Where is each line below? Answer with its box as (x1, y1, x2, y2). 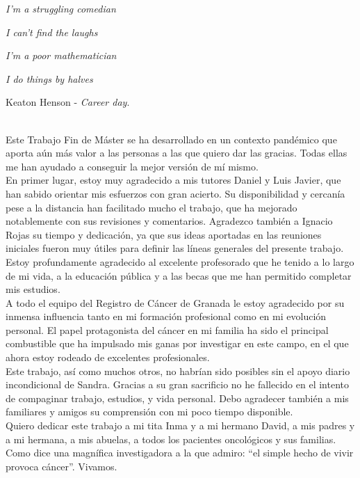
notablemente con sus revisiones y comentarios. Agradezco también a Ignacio (6, 214, 333, 228)
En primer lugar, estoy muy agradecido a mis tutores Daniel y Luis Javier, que (6, 173, 341, 187)
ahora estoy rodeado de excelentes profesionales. (6, 350, 210, 365)
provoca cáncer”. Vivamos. (6, 459, 117, 473)
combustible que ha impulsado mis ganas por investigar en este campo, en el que (6, 336, 349, 351)
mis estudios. (6, 282, 60, 296)
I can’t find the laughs (6, 24, 98, 39)
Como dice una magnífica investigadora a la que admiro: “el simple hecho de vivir (6, 445, 354, 460)
